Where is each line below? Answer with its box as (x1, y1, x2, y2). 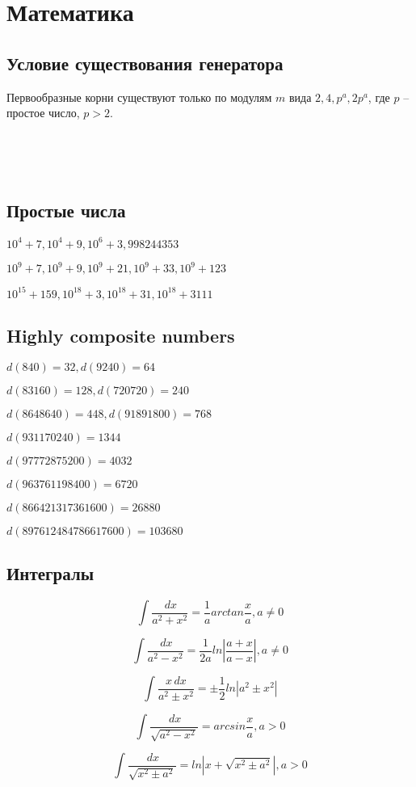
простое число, (6, 104, 80, 121)
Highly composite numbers (6, 323, 235, 348)
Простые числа (6, 198, 126, 223)
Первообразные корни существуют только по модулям (6, 88, 272, 105)
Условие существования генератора (6, 50, 284, 75)
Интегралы (6, 561, 95, 586)
